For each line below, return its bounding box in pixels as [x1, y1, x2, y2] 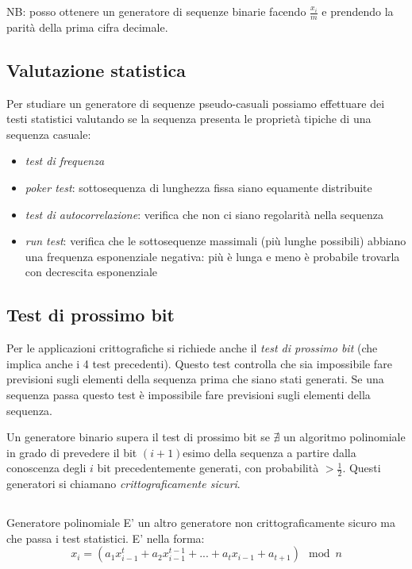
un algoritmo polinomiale [283, 429, 406, 445]
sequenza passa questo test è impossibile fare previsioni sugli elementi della [6, 386, 371, 402]
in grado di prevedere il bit [6, 444, 137, 460]
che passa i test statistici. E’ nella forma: [6, 529, 205, 546]
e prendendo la [322, 3, 394, 19]
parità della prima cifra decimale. [6, 18, 168, 35]
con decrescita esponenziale [25, 263, 158, 280]
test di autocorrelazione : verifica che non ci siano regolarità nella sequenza [25, 206, 383, 222]
